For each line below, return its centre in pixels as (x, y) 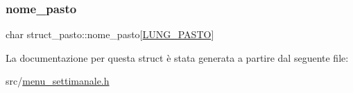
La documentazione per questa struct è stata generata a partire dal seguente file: (177, 57)
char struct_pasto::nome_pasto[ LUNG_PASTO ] (110, 34)
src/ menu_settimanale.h (58, 81)
